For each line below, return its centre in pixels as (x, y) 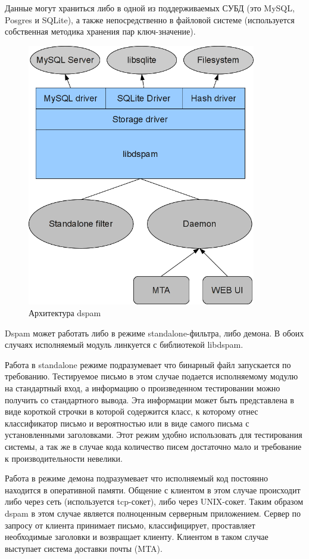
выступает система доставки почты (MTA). (84, 548)
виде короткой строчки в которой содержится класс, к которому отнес (132, 411)
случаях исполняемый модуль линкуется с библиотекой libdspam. (124, 345)
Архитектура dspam (65, 313)
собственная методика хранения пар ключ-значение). (100, 31)
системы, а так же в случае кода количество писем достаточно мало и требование (153, 446)
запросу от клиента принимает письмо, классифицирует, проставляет (130, 525)
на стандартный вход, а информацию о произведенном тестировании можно (143, 388)
